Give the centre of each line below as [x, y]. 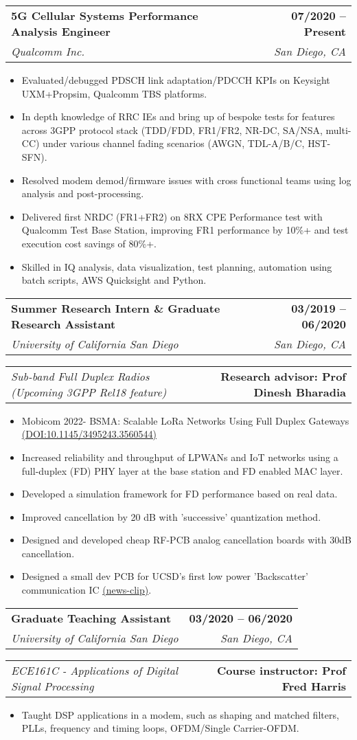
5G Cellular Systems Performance [105, 15]
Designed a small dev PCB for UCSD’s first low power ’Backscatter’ [165, 576]
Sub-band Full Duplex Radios [80, 376]
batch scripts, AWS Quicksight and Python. [114, 280]
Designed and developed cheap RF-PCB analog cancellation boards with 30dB [186, 540]
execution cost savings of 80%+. [89, 243]
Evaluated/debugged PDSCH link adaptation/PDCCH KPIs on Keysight [176, 80]
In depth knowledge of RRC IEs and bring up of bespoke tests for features [178, 116]
